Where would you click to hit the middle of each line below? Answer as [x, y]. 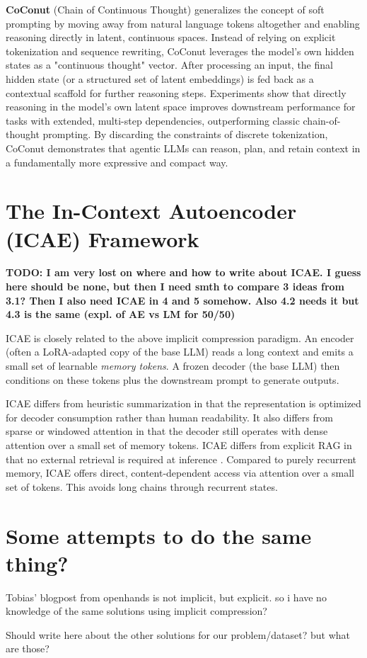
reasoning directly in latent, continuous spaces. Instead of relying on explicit [171, 37]
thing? [37, 563]
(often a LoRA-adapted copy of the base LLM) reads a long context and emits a [180, 352]
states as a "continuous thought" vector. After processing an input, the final [169, 65]
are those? [28, 648]
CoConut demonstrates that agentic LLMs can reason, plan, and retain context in [183, 148]
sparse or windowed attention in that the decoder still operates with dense [167, 431]
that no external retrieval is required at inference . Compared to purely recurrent [181, 459]
